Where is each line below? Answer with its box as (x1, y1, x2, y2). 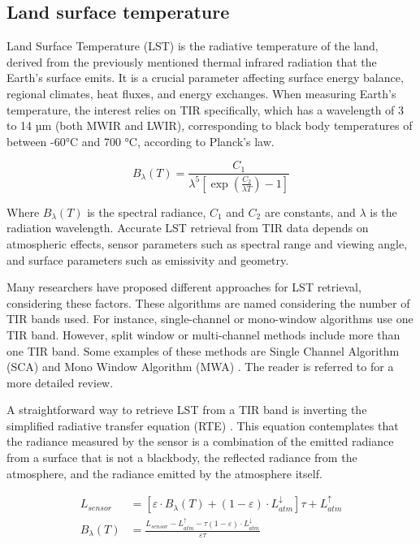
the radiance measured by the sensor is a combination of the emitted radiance (6, 433, 394, 450)
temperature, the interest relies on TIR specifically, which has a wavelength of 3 (6, 101, 405, 118)
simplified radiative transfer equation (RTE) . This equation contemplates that (6, 417, 399, 434)
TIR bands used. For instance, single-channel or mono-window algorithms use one (6, 310, 414, 327)
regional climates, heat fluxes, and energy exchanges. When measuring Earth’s (6, 84, 396, 101)
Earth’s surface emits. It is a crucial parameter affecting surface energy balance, (6, 69, 404, 86)
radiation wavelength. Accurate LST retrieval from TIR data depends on (6, 219, 369, 236)
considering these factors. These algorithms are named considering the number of (6, 294, 410, 311)
